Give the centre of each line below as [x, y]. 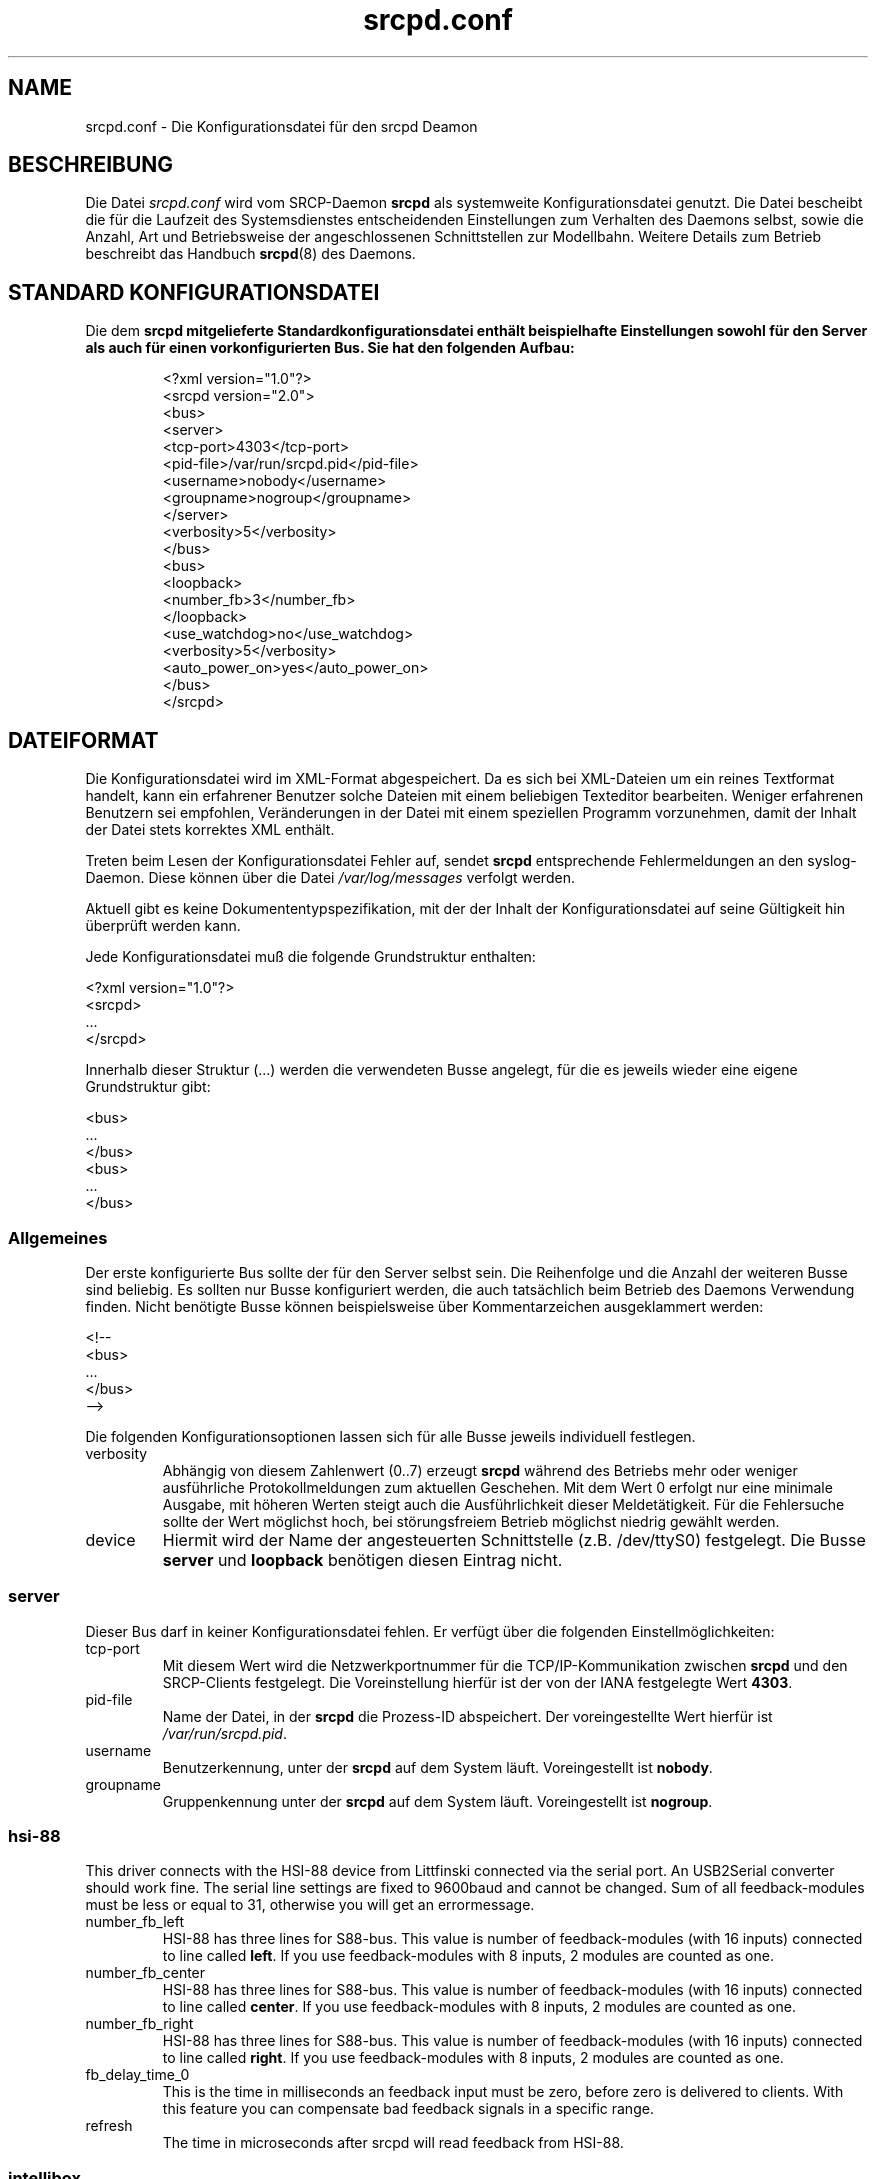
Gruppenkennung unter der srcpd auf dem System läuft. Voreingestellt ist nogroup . [437, 1801]
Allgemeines [58, 1237]
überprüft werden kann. [163, 926]
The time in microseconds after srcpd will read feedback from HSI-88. [393, 2143]
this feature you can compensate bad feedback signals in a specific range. [408, 2109]
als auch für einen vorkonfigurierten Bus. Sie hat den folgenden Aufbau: [330, 348]
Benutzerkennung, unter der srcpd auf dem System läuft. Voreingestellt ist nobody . [437, 1767]
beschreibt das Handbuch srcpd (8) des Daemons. [250, 254]
